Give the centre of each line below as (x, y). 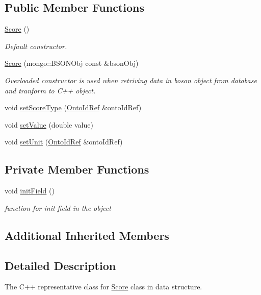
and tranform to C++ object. (50, 90)
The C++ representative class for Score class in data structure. (103, 287)
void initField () (30, 191)
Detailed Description (60, 265)
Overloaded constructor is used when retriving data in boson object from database (131, 80)
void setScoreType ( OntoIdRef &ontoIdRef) (73, 107)
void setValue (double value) (49, 124)
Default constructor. (36, 46)
